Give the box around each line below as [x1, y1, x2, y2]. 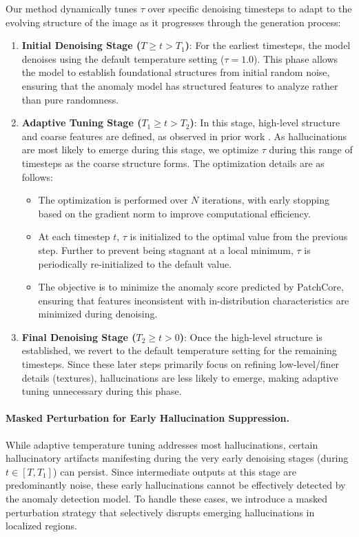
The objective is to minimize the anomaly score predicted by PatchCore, [38, 280, 344, 294]
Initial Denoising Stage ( [21, 38, 141, 52]
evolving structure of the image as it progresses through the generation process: [6, 14, 341, 29]
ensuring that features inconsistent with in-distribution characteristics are [38, 293, 349, 307]
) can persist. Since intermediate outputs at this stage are [53, 464, 296, 478]
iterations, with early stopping [201, 193, 329, 207]
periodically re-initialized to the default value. [38, 256, 232, 271]
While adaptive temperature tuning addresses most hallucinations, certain [6, 437, 318, 451]
